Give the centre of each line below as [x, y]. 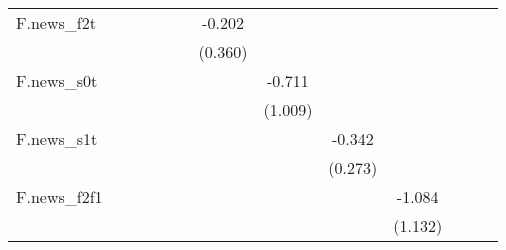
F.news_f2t [56, 22]
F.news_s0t [57, 80]
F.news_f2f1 [59, 196]
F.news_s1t [57, 138]
